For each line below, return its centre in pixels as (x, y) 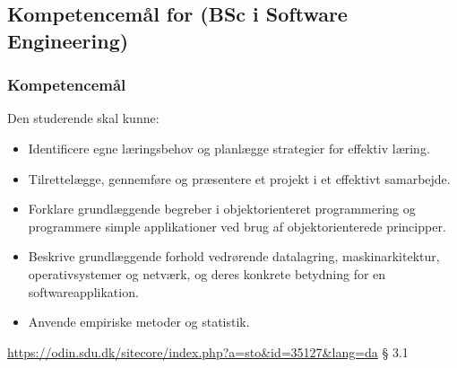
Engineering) (68, 40)
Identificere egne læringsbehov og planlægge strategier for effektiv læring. (229, 148)
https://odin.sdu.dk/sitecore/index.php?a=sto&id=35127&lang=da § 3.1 (208, 351)
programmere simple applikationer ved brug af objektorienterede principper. (237, 226)
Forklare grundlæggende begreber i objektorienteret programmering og (222, 209)
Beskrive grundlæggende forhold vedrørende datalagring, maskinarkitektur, (234, 256)
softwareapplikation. (83, 291)
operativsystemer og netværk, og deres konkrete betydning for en (207, 273)
